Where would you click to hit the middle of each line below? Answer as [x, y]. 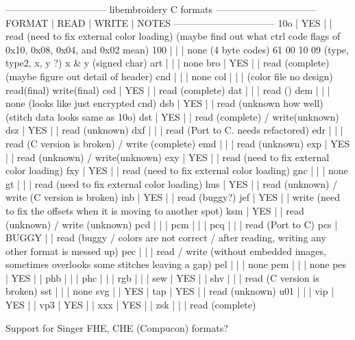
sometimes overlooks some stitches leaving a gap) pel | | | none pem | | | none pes [176, 264]
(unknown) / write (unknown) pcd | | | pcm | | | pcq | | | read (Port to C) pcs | [172, 224]
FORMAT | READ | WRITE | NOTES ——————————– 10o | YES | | [169, 22]
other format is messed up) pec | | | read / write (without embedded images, [166, 251]
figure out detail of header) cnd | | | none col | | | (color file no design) [186, 76]
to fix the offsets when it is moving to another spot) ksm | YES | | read [155, 210]
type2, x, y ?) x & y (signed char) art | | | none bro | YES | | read [144, 63]
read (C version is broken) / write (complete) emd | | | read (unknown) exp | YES [178, 143]
